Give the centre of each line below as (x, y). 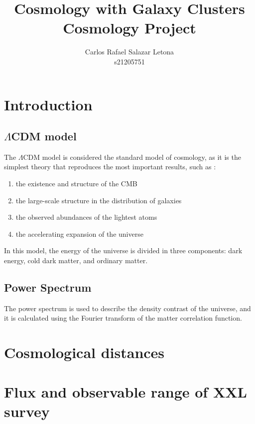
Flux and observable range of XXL (126, 391)
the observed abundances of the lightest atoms (86, 217)
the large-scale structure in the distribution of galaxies (99, 200)
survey (27, 411)
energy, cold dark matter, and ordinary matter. (76, 260)
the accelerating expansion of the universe (79, 233)
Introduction (48, 104)
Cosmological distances (84, 352)
